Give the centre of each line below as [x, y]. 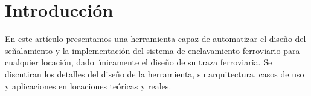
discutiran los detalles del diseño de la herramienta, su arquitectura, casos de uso [155, 73]
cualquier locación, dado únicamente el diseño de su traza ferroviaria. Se [139, 62]
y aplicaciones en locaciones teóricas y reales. [88, 85]
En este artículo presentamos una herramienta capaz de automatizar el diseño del [155, 39]
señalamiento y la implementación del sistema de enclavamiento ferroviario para [152, 50]
